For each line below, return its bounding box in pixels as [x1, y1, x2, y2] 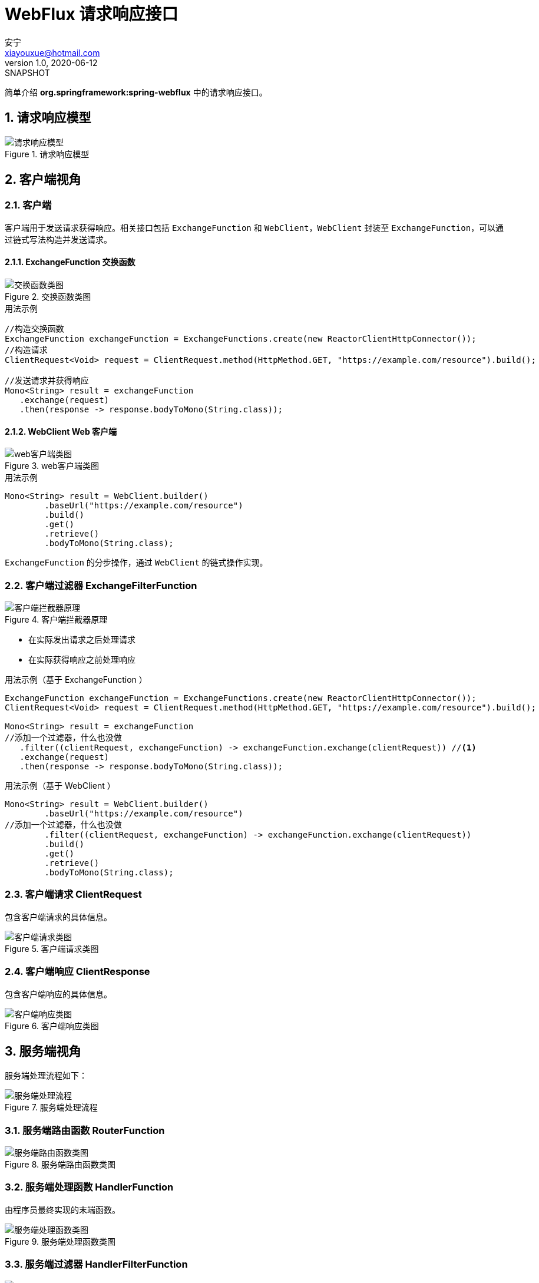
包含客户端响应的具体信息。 [5, 988, 112, 999]
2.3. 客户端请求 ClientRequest [5, 888, 142, 901]
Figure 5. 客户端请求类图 [5, 943, 99, 954]
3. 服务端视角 [5, 1043, 81, 1059]
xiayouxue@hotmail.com [5, 47, 100, 58]
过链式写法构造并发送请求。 [5, 234, 112, 244]
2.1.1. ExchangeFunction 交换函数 [5, 257, 135, 267]
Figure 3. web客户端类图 [5, 461, 99, 471]
